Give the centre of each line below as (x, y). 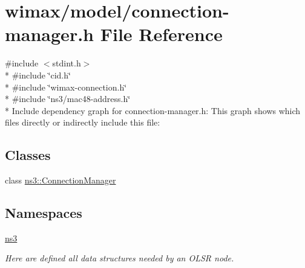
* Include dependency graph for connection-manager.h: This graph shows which (153, 110)
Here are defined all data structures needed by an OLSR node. (120, 258)
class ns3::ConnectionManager (61, 180)
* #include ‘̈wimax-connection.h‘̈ (66, 87)
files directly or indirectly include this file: (83, 122)
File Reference (161, 34)
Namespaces (44, 213)
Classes (28, 155)
